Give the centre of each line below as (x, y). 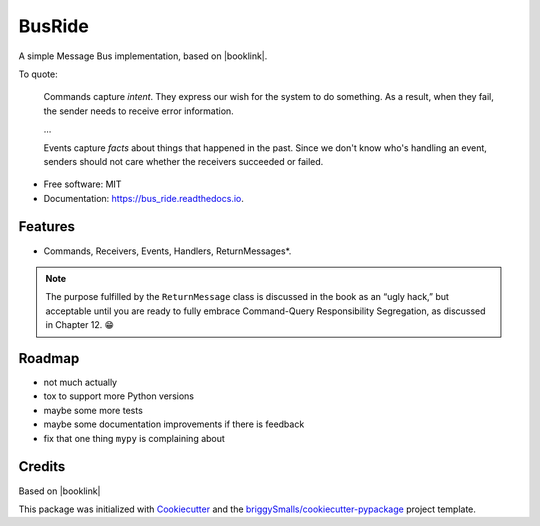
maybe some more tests (93, 410)
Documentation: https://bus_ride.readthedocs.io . (143, 198)
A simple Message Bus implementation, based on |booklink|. (143, 56)
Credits (42, 466)
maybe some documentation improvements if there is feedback (174, 424)
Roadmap (49, 358)
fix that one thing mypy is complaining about (134, 438)
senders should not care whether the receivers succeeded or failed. (183, 161)
